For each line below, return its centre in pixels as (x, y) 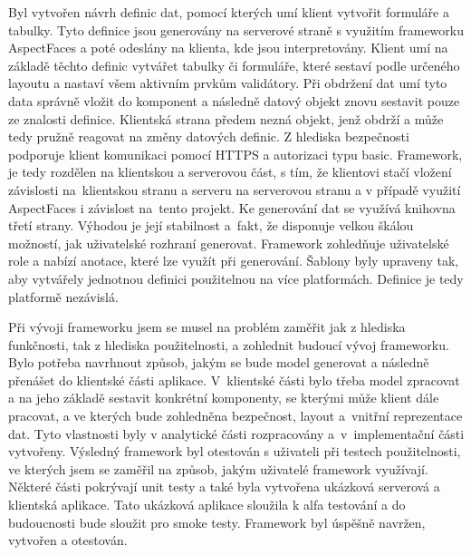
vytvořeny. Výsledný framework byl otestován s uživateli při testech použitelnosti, (235, 451)
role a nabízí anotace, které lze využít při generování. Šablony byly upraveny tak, (234, 261)
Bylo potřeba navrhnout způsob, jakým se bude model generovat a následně (219, 362)
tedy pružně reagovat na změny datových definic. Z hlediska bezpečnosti (209, 136)
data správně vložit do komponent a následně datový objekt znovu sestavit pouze (234, 100)
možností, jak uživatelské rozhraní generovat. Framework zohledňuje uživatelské (229, 243)
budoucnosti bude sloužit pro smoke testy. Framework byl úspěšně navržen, (217, 522)
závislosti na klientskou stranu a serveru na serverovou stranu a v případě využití (235, 189)
